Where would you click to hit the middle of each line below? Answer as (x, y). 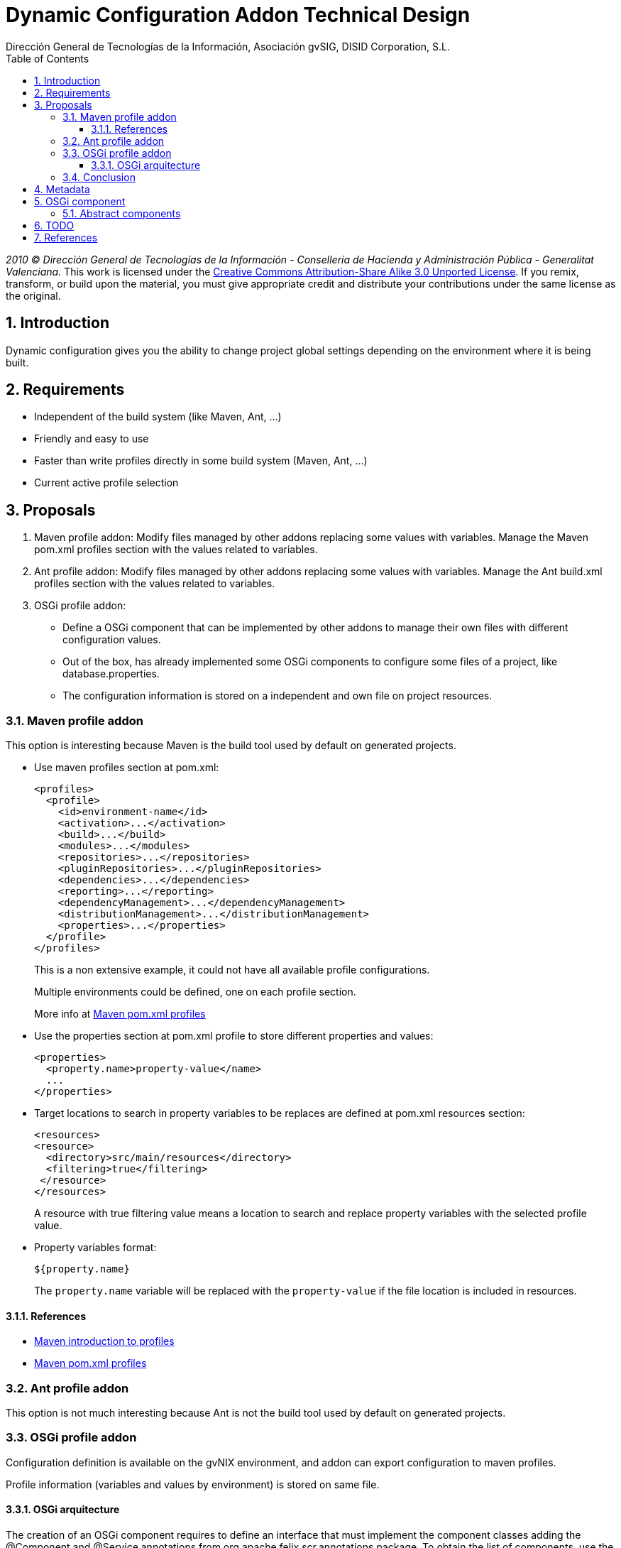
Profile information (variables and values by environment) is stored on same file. (193, 1484)
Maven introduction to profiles (104, 1341)
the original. (33, 295)
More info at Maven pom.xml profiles (120, 1014)
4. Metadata (62, 189)
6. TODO (54, 225)
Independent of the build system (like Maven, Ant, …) (158, 417)
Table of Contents (48, 58)
